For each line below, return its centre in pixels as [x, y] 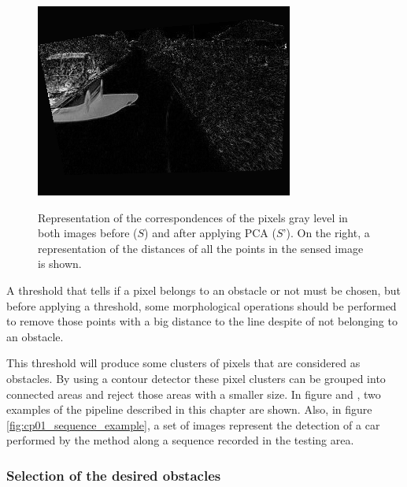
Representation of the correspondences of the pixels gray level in [193, 217]
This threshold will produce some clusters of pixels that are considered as [183, 363]
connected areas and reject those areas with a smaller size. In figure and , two [194, 394]
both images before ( [88, 233]
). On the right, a [328, 233]
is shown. [60, 264]
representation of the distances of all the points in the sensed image [201, 248]
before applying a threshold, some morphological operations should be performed [202, 305]
